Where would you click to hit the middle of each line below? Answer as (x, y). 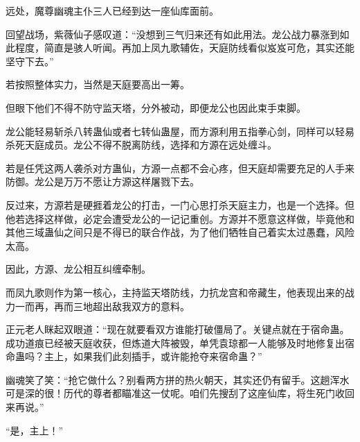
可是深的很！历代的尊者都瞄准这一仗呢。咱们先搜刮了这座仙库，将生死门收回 (180, 393)
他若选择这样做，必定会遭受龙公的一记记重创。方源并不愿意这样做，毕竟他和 (180, 218)
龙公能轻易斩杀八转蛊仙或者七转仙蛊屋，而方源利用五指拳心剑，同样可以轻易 (180, 131)
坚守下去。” (30, 61)
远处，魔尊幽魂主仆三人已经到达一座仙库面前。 (112, 10)
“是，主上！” (35, 430)
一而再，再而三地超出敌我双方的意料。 (102, 306)
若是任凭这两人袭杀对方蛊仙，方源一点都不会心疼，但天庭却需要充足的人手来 (180, 168)
